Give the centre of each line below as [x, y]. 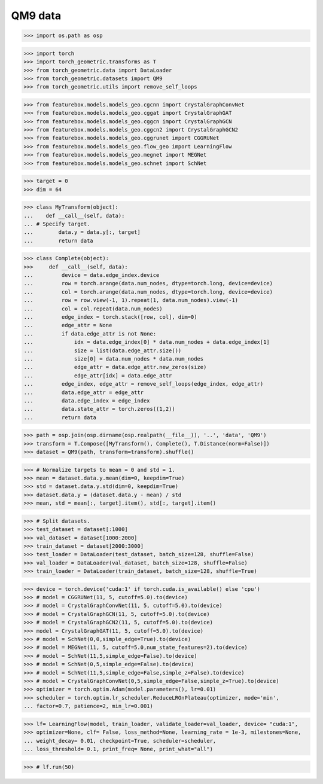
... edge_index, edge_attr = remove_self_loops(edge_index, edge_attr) [144, 384]
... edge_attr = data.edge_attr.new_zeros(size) [115, 367]
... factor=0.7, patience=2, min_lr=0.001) [89, 706]
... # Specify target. [57, 224]
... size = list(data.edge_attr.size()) [103, 350]
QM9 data [36, 16]
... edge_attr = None [68, 325]
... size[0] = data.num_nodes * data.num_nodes [114, 359]
